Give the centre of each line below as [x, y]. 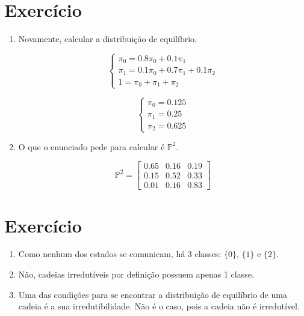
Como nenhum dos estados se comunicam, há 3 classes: [120, 254]
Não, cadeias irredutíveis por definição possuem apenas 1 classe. [136, 274]
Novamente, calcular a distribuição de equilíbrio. [107, 39]
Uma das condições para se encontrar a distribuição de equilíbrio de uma [153, 294]
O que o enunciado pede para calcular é [92, 146]
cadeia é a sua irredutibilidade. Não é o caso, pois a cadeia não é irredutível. [159, 306]
